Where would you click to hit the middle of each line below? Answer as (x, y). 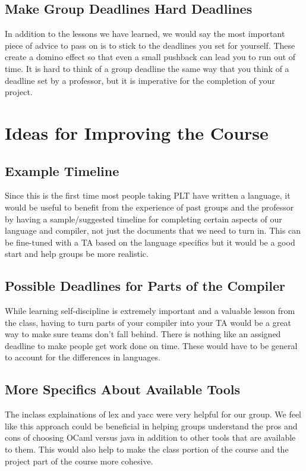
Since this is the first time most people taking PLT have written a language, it (148, 195)
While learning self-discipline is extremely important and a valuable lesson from (150, 311)
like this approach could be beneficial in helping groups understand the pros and (151, 426)
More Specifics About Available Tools (122, 389)
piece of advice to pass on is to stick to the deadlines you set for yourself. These (150, 45)
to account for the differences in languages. (83, 357)
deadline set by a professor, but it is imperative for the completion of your (140, 80)
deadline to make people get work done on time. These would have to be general (151, 345)
